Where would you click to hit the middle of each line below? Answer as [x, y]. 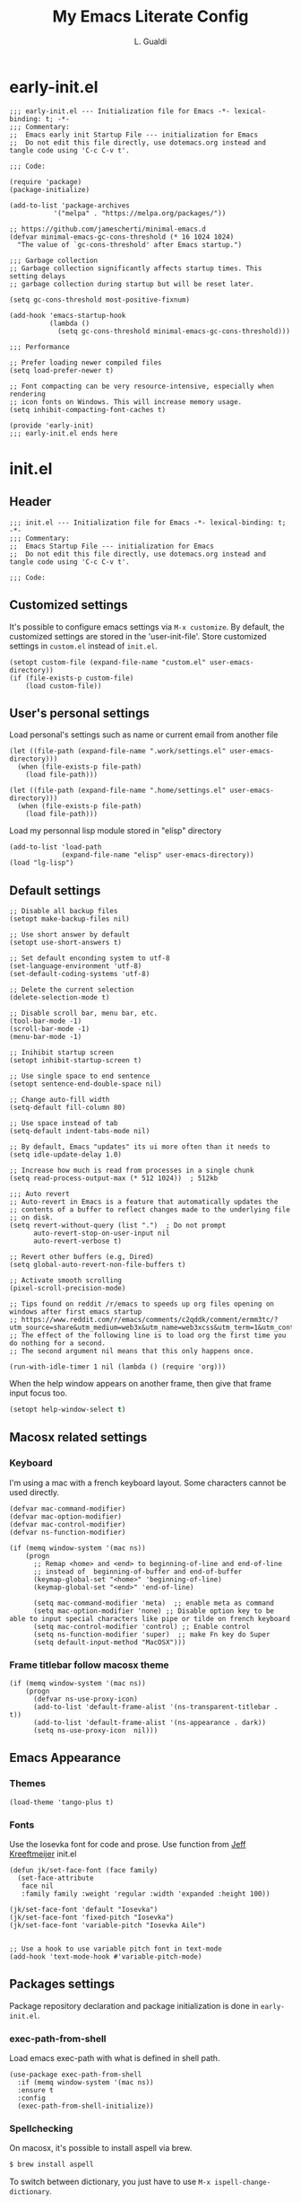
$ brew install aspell [52, 2165]
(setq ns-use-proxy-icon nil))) [95, 1731]
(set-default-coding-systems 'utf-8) [80, 974]
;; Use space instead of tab [64, 1123]
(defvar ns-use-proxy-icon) [86, 1699]
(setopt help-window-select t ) [68, 1410]
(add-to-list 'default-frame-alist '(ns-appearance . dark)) [150, 1722]
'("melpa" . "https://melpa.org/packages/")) [140, 213]
